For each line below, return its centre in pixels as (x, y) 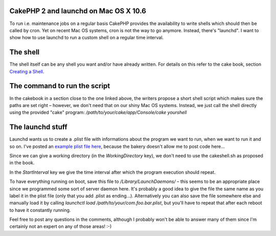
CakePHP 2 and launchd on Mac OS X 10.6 (78, 11)
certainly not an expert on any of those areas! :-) (61, 226)
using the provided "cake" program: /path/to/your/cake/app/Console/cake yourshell (98, 113)
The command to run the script (60, 86)
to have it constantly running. (40, 210)
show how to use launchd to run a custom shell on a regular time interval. (86, 38)
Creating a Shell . (27, 71)
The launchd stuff (38, 127)
